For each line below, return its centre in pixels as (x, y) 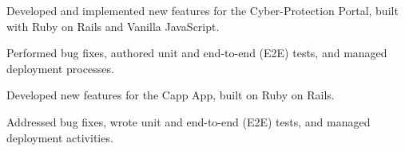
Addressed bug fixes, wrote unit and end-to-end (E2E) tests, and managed (189, 121)
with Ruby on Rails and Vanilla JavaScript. (113, 26)
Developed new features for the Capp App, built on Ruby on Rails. (171, 95)
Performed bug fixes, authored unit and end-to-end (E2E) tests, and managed (197, 53)
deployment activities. (60, 137)
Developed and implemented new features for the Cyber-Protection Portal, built (202, 10)
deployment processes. (60, 68)
